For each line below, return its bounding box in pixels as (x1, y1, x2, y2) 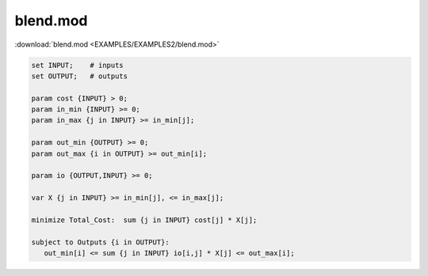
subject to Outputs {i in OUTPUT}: (31, 237, 170, 247)
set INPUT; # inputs (31, 60, 124, 70)
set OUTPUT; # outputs (31, 71, 128, 81)
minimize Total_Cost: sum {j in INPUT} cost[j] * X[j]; (31, 216, 258, 225)
